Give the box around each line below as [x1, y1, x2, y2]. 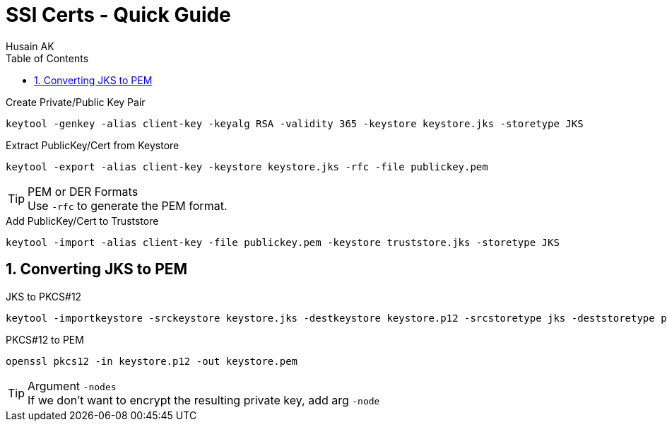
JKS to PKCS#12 [6, 290, 82, 303]
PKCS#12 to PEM [6, 333, 84, 346]
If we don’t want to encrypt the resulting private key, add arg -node [28, 392, 380, 407]
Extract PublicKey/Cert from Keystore [6, 139, 179, 151]
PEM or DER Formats [28, 184, 138, 199]
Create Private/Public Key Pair [6, 95, 146, 108]
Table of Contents [6, 52, 89, 64]
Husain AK [6, 40, 54, 52]
